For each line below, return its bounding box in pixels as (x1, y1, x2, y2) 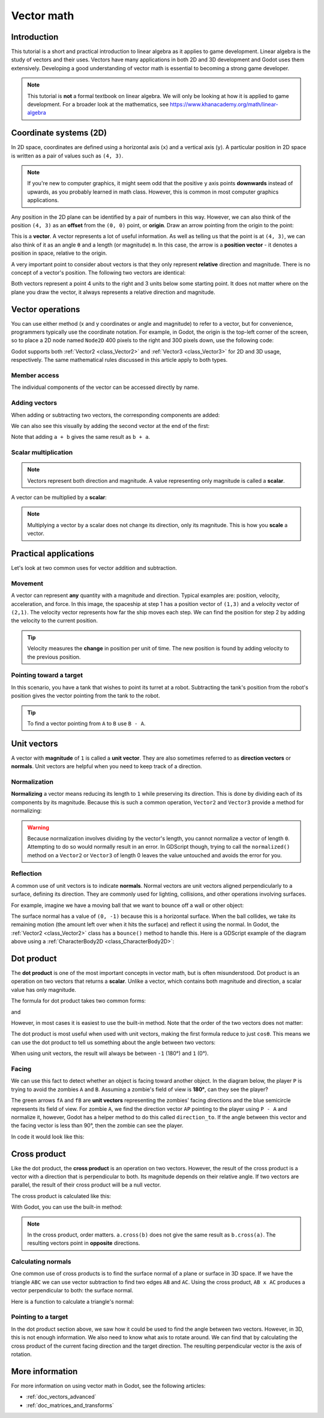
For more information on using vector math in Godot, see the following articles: (11, 1382, 206, 1389)
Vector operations (11, 304, 80, 314)
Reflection (11, 869, 42, 878)
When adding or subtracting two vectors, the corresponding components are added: (11, 411, 220, 418)
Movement (11, 579, 44, 587)
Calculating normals (11, 1258, 71, 1266)
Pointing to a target (11, 1313, 68, 1321)
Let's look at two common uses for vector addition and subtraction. (11, 564, 177, 572)
